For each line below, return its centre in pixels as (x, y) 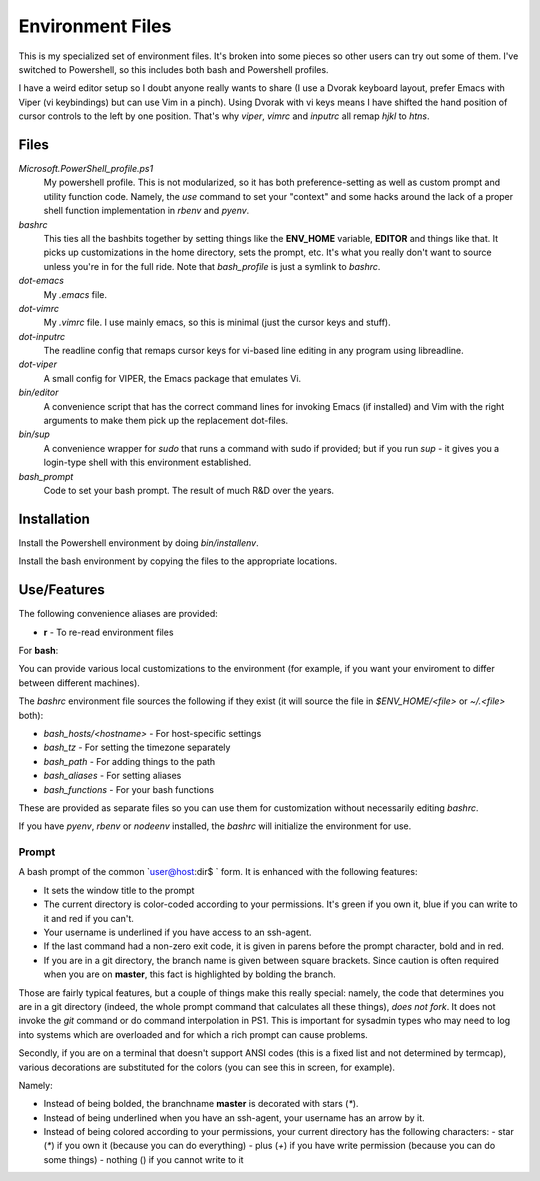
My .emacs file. (75, 294)
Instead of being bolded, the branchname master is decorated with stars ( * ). (201, 1104)
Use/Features (61, 590)
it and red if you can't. (89, 918)
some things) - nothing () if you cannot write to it (143, 1159)
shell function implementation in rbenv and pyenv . (146, 211)
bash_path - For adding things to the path (129, 761)
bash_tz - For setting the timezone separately (137, 747)
